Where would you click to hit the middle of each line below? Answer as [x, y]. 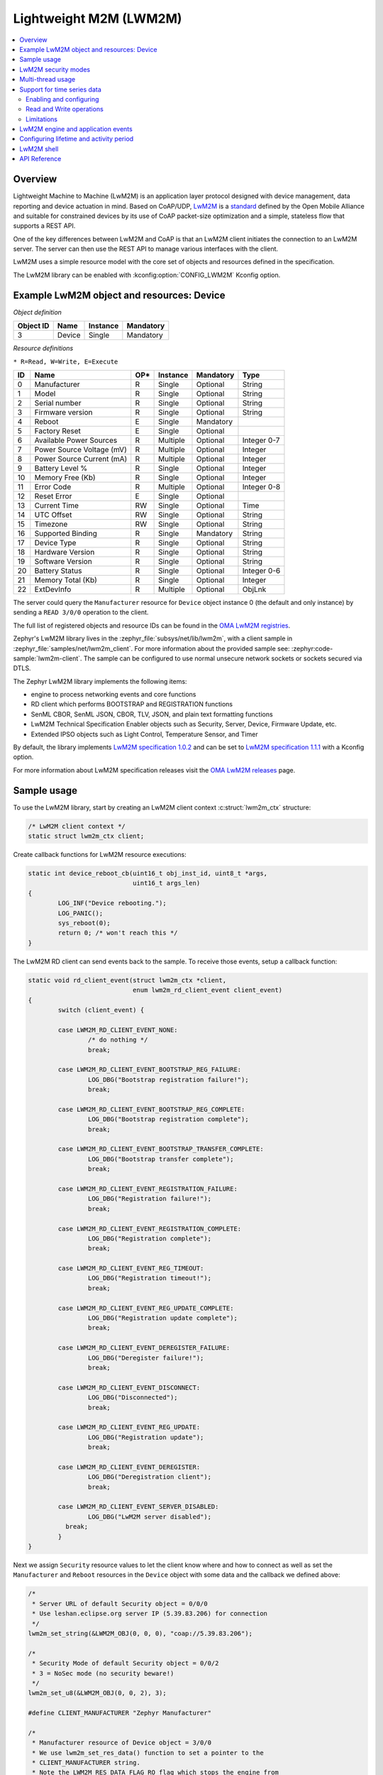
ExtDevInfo [53, 589]
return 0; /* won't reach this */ [118, 933]
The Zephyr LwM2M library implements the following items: [100, 681]
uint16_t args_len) [166, 883]
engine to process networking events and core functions [113, 694]
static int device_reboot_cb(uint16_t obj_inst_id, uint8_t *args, [148, 874]
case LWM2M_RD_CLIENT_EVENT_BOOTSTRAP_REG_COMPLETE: [151, 1109]
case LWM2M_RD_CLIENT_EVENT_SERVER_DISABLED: [138, 1507]
